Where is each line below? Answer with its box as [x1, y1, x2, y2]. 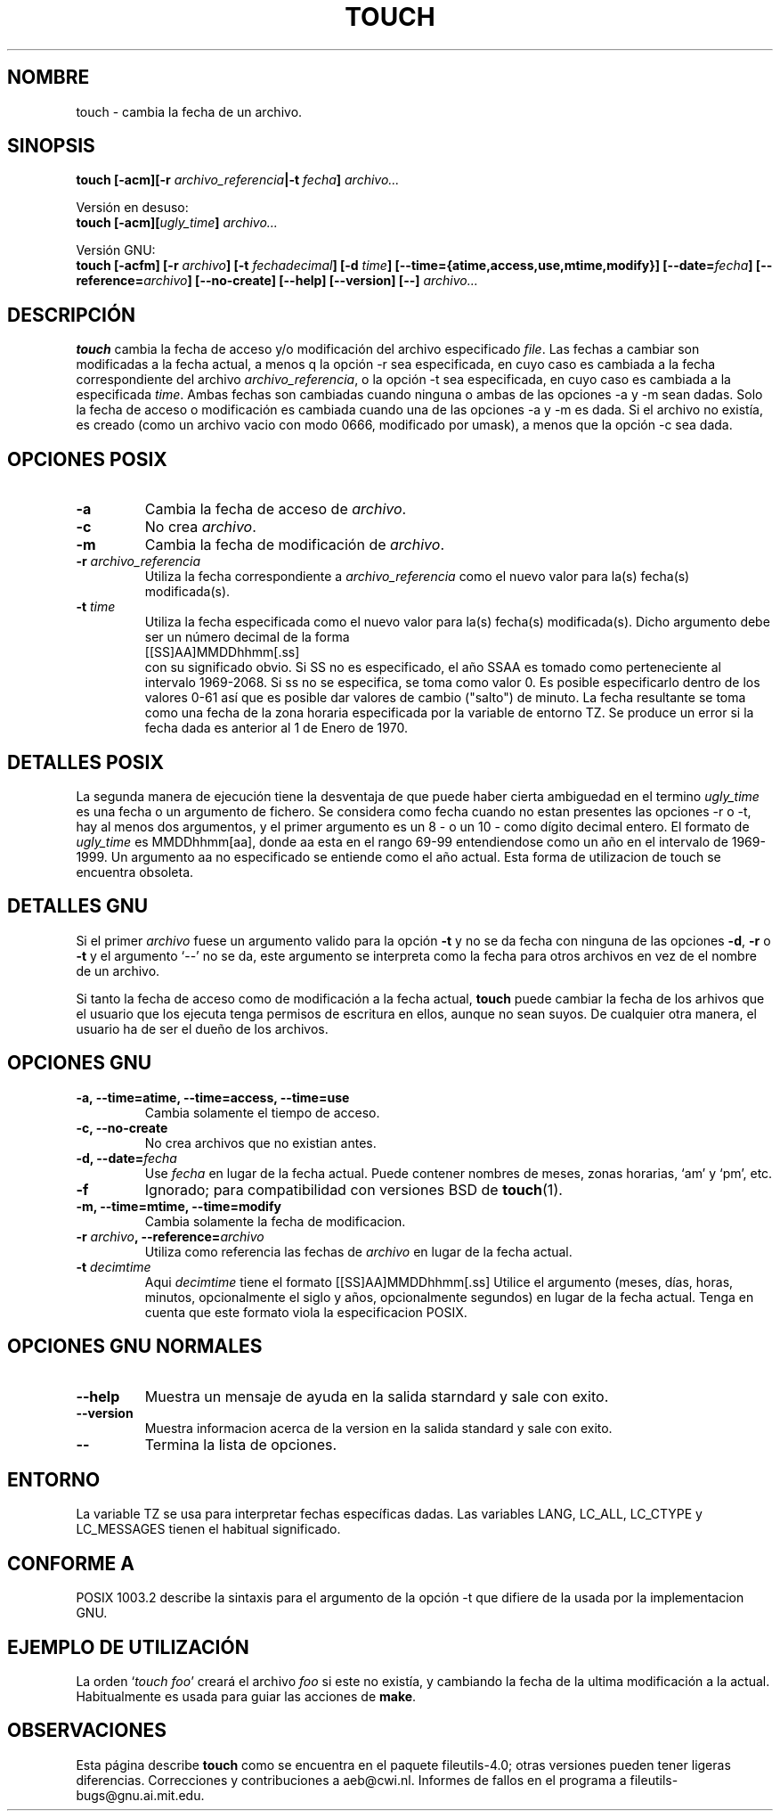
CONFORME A [7, 1552, 134, 1575]
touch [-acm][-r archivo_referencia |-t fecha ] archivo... [76, 172, 400, 188]
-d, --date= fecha [76, 1150, 177, 1166]
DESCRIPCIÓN [7, 303, 136, 326]
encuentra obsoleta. [76, 864, 194, 880]
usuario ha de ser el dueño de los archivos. [76, 1020, 329, 1036]
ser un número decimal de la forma [144, 629, 350, 645]
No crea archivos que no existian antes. [144, 1134, 377, 1151]
